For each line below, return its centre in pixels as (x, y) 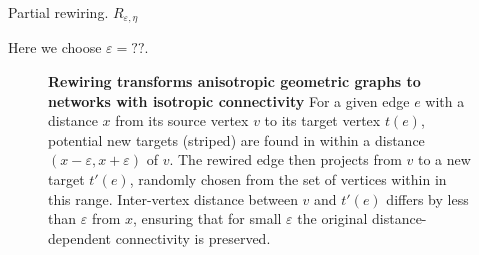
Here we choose (55, 47)
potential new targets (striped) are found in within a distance (236, 139)
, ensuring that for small (207, 218)
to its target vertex (322, 120)
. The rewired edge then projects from (285, 159)
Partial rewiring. (58, 12)
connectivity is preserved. (193, 237)
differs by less (427, 198)
